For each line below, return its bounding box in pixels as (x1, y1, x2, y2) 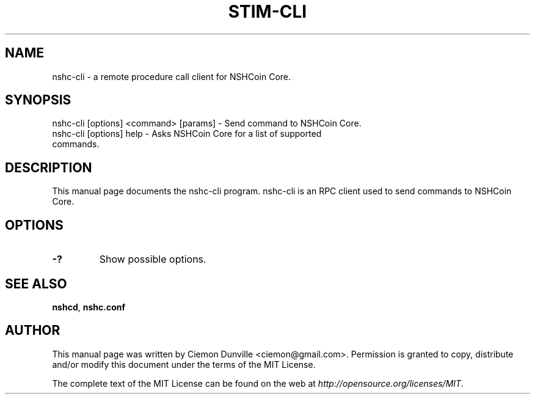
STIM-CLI (228, 1, 307, 22)
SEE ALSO (5, 276, 67, 291)
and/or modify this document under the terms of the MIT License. (52, 359, 316, 370)
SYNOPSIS (5, 92, 71, 108)
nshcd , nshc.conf (52, 301, 126, 312)
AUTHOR (5, 323, 60, 339)
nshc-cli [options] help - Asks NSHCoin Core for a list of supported (52, 128, 322, 139)
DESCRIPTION (5, 159, 92, 175)
